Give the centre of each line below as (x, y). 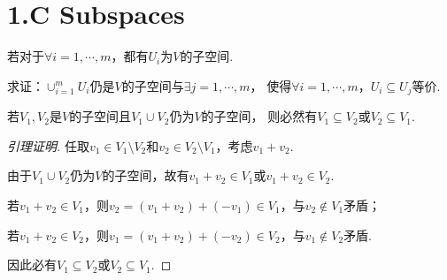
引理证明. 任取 (48, 145)
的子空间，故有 (146, 175)
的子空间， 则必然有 (259, 116)
